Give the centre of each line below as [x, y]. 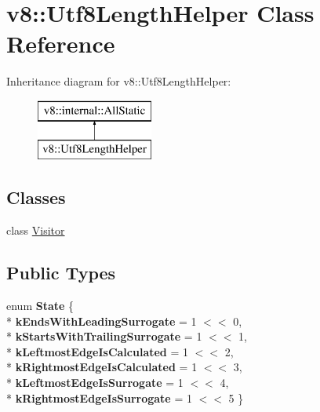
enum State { [40, 306]
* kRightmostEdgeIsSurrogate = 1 [99, 397]
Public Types [61, 273]
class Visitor [36, 230]
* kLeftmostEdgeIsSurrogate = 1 [95, 383]
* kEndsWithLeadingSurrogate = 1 [102, 321]
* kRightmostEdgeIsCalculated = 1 [102, 367]
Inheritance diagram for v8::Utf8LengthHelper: [119, 81]
